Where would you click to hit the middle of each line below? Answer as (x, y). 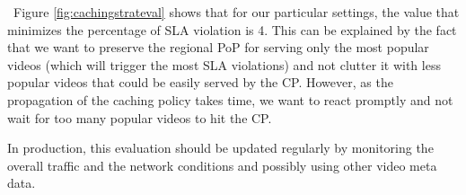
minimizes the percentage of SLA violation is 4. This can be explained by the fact (232, 29)
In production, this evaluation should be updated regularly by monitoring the (220, 148)
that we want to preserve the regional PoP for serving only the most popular (218, 47)
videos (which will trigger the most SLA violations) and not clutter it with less (224, 64)
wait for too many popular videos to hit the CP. (140, 117)
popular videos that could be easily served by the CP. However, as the (200, 82)
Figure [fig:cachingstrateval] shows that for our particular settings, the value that (236, 12)
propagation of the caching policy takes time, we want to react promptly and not (230, 99)
